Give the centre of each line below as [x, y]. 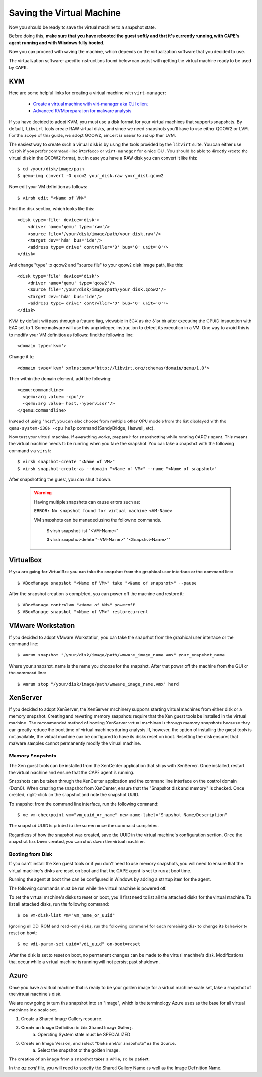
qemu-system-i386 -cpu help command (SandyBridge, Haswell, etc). [82, 428]
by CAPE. [18, 67]
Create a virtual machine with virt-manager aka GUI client [90, 104]
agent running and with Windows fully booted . [57, 43]
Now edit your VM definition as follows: [48, 186]
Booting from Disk [31, 854]
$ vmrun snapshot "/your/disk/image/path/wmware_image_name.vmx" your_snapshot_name [121, 655]
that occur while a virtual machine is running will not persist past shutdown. [84, 962]
